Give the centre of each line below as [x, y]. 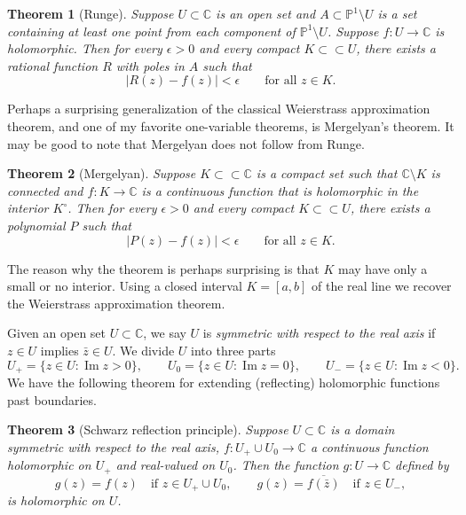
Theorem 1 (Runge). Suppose [91, 13]
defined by [422, 465]
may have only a [383, 268]
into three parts [233, 350]
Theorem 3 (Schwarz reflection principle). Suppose [148, 429]
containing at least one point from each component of [151, 31]
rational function [53, 65]
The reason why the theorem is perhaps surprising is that [163, 268]
